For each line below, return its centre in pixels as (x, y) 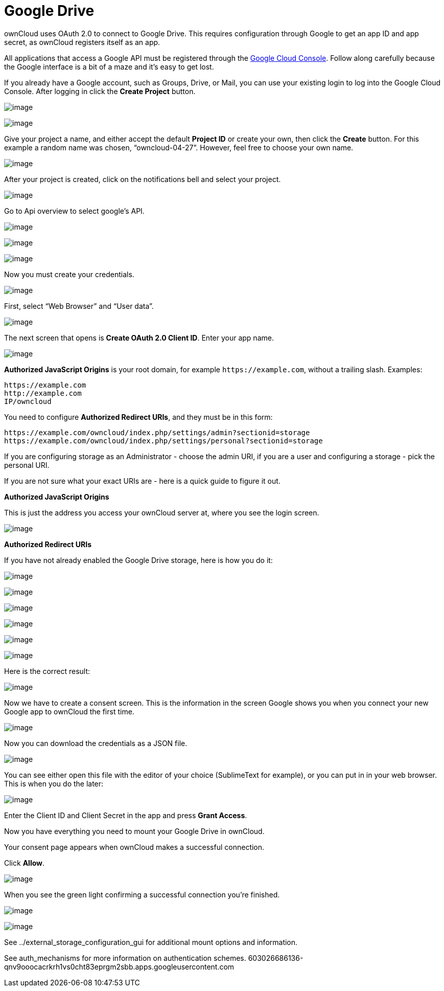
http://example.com (43, 393)
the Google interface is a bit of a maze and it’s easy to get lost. (109, 66)
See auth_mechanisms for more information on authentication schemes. (125, 958)
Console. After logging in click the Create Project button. (100, 91)
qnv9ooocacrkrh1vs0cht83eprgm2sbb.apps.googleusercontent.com (119, 966)
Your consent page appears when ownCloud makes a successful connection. (134, 847)
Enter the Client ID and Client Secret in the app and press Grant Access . (126, 815)
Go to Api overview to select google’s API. (74, 211)
